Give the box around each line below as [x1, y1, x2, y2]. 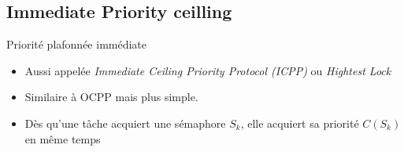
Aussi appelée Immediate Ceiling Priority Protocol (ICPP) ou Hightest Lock [24, 62, 391, 78]
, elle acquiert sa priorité [240, 114, 359, 131]
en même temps [24, 130, 101, 147]
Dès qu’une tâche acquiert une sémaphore [24, 114, 226, 131]
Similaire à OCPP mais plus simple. [24, 89, 198, 105]
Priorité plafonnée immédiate [6, 36, 147, 52]
